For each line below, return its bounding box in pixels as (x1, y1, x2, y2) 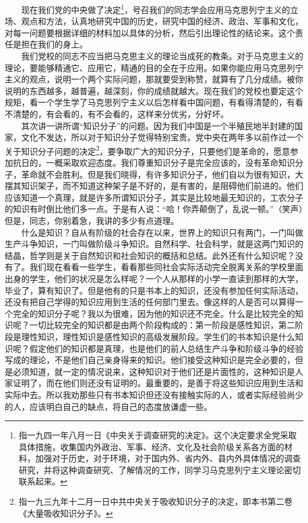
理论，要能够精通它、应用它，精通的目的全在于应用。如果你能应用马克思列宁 (5, 61, 303, 73)
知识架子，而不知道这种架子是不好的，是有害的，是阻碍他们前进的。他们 (21, 179, 303, 192)
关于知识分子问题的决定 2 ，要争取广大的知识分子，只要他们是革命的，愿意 (5, 143, 290, 157)
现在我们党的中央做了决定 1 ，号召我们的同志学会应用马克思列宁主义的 (21, 2, 290, 15)
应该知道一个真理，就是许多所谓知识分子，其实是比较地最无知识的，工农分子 (5, 191, 303, 203)
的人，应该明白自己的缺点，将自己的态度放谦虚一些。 (5, 400, 212, 412)
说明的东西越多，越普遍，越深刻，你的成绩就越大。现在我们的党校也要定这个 (5, 84, 303, 97)
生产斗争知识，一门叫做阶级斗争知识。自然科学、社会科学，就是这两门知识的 (5, 238, 303, 250)
